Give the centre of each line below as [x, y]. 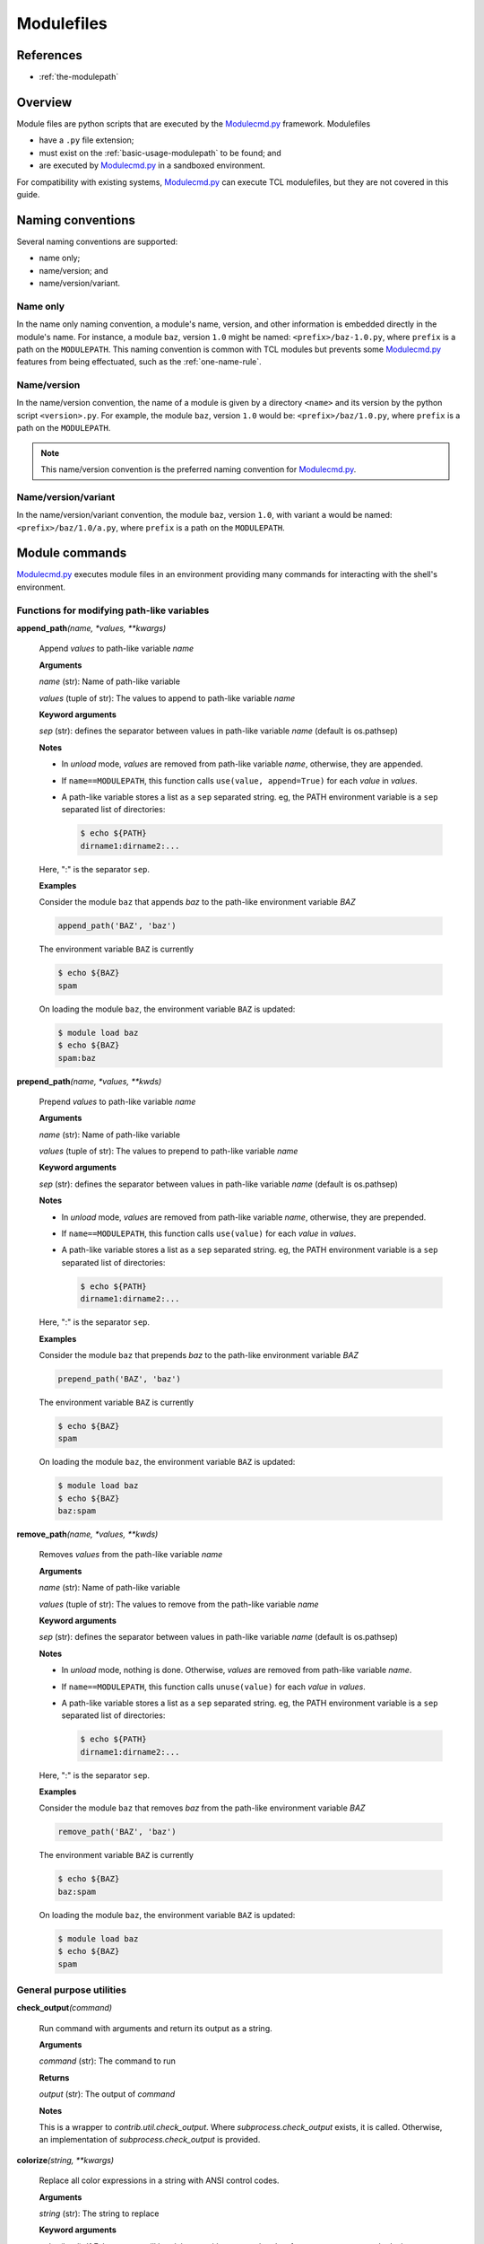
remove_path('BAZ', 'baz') [117, 1832]
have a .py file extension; [86, 140]
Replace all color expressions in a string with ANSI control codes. [159, 2180]
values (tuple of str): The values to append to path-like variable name [167, 698]
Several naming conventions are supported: [97, 241]
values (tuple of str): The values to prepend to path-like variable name [169, 1151]
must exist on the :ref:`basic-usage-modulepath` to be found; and [160, 153]
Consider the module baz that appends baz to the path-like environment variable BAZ [197, 902]
